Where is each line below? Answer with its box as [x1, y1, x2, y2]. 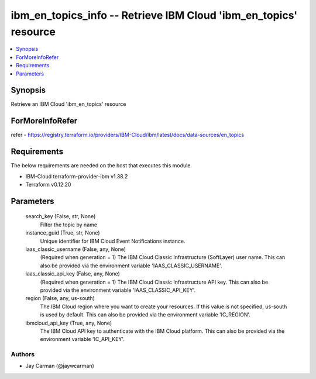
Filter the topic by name [40, 221, 98, 228]
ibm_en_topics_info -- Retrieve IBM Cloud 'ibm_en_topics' [11, 9, 298, 22]
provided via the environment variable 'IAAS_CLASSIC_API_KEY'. [40, 287, 196, 294]
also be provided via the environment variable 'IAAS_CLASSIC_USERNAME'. [40, 262, 222, 269]
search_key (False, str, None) [25, 213, 96, 220]
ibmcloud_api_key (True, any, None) [25, 319, 112, 326]
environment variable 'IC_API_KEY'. [40, 336, 125, 343]
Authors [11, 350, 35, 359]
